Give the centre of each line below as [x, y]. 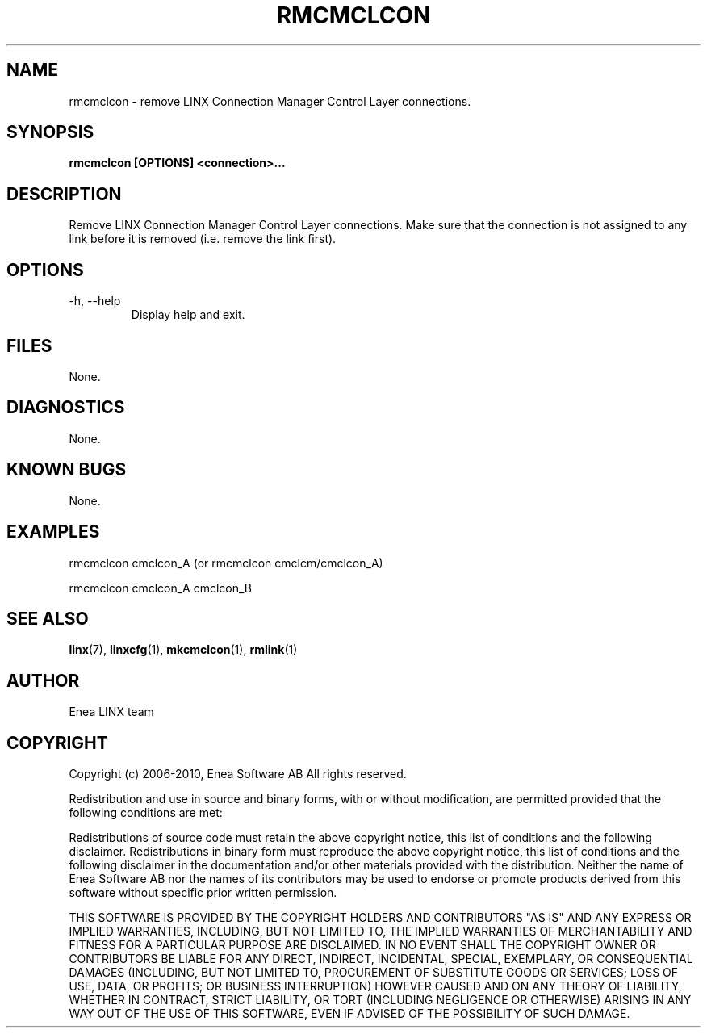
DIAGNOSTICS [66, 408]
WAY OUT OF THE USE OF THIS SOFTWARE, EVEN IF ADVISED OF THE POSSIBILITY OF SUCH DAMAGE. [349, 1014]
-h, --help [95, 301]
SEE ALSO [48, 618]
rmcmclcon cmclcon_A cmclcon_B [161, 588]
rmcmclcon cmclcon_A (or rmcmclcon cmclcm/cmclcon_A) [226, 563]
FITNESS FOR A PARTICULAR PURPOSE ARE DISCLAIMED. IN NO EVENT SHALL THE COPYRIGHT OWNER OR [362, 945]
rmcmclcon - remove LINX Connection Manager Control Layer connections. [270, 101]
